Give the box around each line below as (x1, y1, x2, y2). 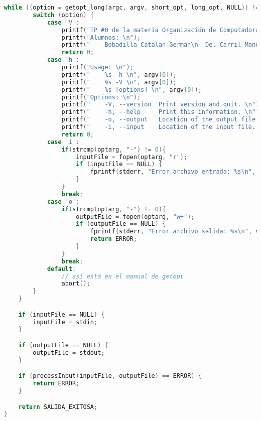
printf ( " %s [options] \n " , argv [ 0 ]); (61, 86, 202, 93)
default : (47, 265, 76, 272)
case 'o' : (47, 198, 80, 205)
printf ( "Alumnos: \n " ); (61, 34, 141, 41)
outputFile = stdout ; (33, 349, 105, 356)
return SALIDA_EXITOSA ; (18, 403, 98, 410)
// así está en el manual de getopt (61, 272, 184, 280)
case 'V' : (47, 19, 80, 26)
